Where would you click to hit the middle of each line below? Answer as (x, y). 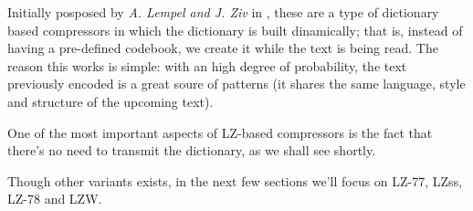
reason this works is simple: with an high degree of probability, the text (207, 65)
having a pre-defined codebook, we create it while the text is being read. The (223, 48)
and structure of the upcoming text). (110, 101)
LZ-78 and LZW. (55, 199)
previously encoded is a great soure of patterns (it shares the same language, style (236, 84)
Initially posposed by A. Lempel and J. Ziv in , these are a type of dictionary (223, 12)
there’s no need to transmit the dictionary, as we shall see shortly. (192, 150)
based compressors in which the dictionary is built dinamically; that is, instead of (235, 30)
